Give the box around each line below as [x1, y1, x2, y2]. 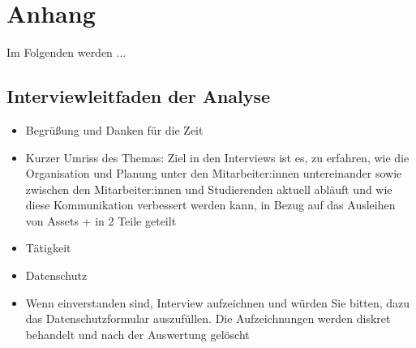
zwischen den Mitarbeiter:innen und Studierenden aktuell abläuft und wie [25, 180, 392, 197]
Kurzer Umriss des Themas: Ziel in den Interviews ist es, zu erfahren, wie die [25, 148, 410, 165]
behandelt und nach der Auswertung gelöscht [25, 325, 250, 342]
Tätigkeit [25, 239, 71, 256]
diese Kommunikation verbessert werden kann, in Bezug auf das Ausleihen [25, 196, 396, 213]
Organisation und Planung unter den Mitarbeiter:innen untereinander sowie [25, 165, 402, 182]
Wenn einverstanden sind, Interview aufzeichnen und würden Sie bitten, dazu [25, 294, 410, 311]
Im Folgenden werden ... [6, 44, 127, 61]
